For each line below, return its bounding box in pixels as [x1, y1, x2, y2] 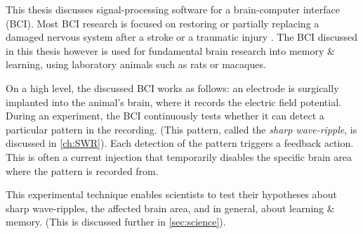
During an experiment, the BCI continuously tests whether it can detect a [6, 108, 324, 123]
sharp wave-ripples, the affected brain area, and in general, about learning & [6, 200, 335, 215]
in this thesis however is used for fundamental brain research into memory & [6, 43, 335, 58]
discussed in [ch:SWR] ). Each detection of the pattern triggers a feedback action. [6, 136, 354, 150]
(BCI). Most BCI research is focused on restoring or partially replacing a [6, 15, 319, 30]
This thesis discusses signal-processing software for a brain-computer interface [6, 2, 340, 16]
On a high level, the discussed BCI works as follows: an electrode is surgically [6, 80, 339, 95]
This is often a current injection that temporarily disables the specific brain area [6, 149, 352, 164]
